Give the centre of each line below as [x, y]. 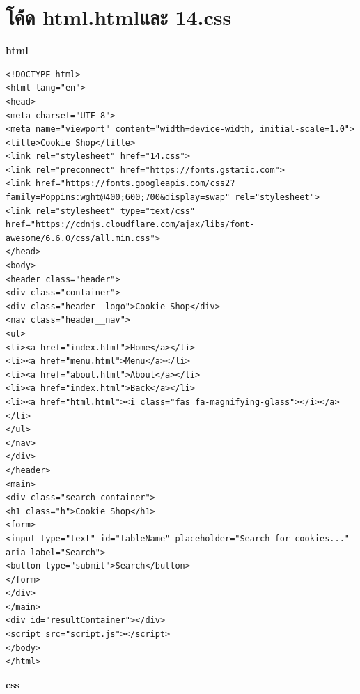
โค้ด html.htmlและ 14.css [119, 17]
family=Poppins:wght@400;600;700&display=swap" [118, 198]
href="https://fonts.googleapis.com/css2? [135, 184]
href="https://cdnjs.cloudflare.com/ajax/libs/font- [130, 225]
